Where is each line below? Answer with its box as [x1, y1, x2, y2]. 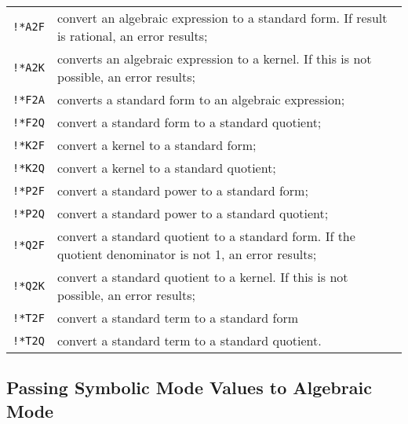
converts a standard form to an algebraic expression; [56, 90, 345, 108]
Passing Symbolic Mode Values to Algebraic [6, 375, 372, 400]
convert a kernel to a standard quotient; [56, 159, 276, 177]
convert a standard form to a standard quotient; [56, 113, 322, 131]
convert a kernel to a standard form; [56, 136, 257, 154]
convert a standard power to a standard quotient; [56, 204, 329, 222]
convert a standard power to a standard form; [56, 181, 308, 199]
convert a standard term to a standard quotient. [56, 331, 322, 349]
